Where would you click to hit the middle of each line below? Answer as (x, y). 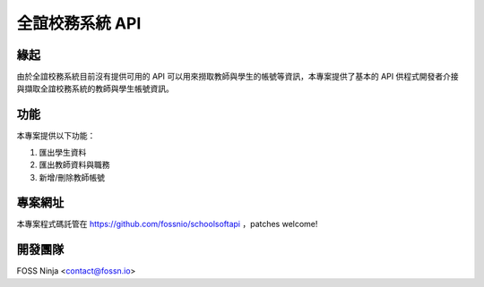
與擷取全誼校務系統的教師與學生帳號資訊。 (95, 89)
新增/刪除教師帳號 (72, 177)
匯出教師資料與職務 (74, 165)
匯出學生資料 (63, 152)
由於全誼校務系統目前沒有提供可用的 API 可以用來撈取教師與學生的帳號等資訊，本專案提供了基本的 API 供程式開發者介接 (238, 77)
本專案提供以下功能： (56, 136)
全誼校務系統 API (79, 23)
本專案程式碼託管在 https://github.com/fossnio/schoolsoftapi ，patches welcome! (167, 224)
